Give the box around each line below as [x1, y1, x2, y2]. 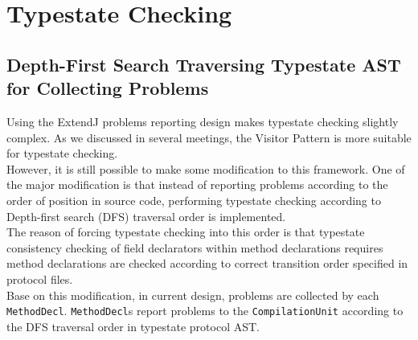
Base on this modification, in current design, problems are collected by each [6, 286, 379, 303]
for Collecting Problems [6, 76, 209, 100]
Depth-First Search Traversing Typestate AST [6, 51, 401, 76]
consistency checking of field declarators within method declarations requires [6, 239, 383, 256]
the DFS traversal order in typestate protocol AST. [6, 317, 260, 334]
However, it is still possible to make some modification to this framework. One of [6, 160, 405, 177]
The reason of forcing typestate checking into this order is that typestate [6, 223, 365, 240]
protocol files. [6, 270, 73, 287]
